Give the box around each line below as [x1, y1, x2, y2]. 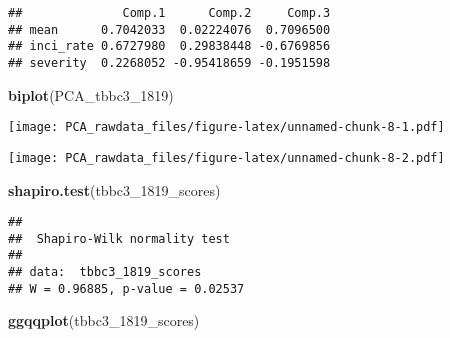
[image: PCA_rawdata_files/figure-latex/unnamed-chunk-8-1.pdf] [8, 120, 445, 135]
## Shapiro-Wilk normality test [8, 231, 230, 246]
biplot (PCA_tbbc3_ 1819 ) [8, 84, 174, 105]
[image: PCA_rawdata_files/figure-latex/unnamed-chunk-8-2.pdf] [8, 150, 445, 165]
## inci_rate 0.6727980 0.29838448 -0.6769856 [8, 39, 331, 54]
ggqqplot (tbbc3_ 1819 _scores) [8, 310, 200, 331]
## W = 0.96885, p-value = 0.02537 [8, 281, 245, 296]
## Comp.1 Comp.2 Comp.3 [8, 6, 331, 20]
